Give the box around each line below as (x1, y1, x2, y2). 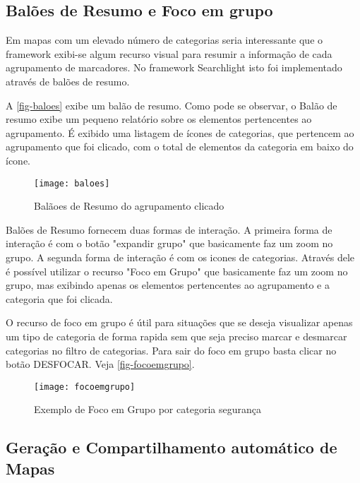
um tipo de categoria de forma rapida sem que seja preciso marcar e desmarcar (6, 328, 347, 343)
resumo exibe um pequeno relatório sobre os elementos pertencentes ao (6, 112, 312, 126)
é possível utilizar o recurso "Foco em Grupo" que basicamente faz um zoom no (6, 263, 348, 278)
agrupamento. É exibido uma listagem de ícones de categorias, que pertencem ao (6, 125, 354, 140)
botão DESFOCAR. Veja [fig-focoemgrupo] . (6, 357, 195, 371)
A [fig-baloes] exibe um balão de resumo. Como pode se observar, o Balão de (6, 97, 337, 112)
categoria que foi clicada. (6, 291, 113, 306)
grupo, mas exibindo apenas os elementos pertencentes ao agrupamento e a (6, 278, 330, 292)
